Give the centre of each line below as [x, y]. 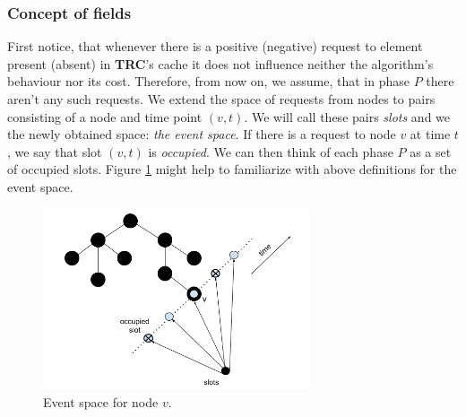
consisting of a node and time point [105, 116]
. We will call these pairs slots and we [347, 116]
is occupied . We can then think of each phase [271, 151]
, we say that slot [55, 151]
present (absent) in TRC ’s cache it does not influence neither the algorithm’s [220, 63]
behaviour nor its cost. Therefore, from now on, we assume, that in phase [208, 81]
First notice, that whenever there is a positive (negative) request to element [215, 46]
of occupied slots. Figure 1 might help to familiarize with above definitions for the [232, 169]
